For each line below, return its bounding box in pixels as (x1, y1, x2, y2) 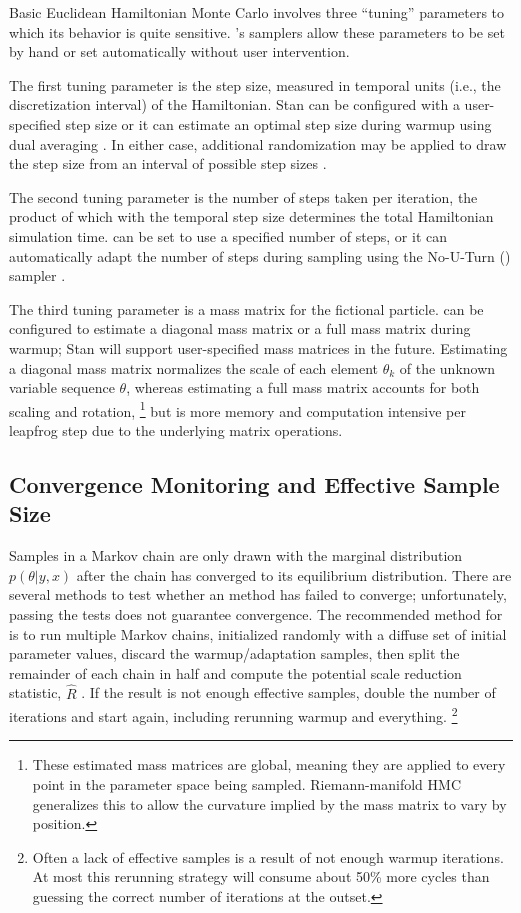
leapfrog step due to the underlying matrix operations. (9, 419, 343, 440)
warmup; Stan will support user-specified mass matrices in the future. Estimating (9, 337, 508, 358)
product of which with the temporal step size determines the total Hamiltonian (9, 206, 494, 227)
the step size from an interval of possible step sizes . (9, 153, 327, 174)
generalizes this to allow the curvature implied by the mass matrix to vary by (32, 793, 507, 814)
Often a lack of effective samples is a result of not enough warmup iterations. (32, 846, 504, 867)
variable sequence (9, 377, 115, 398)
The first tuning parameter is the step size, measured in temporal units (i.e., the (9, 74, 501, 95)
